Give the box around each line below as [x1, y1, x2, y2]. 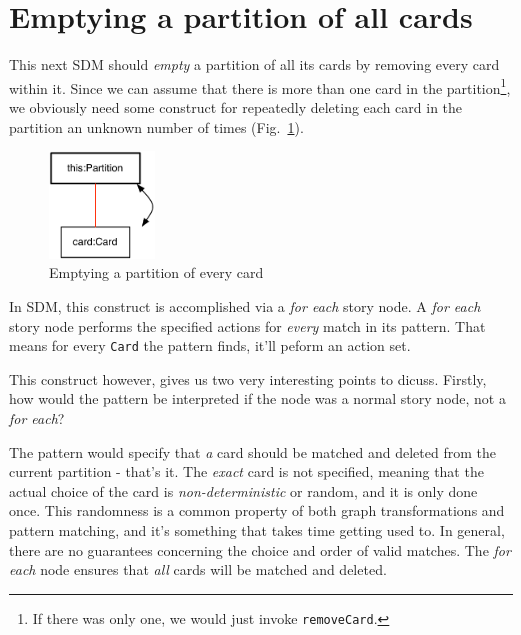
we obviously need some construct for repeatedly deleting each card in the [9, 96, 463, 117]
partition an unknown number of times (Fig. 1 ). [9, 116, 304, 137]
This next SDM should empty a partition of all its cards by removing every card [9, 54, 500, 75]
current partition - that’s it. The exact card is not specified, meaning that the [9, 461, 484, 482]
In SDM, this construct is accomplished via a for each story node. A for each [9, 295, 481, 316]
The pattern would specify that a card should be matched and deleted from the [9, 441, 496, 462]
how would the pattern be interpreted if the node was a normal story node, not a [9, 388, 506, 409]
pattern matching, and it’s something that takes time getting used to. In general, [9, 519, 505, 540]
